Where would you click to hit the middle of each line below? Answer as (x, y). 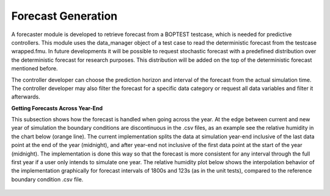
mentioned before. (35, 69)
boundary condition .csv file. (47, 179)
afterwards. (26, 97)
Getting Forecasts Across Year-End (57, 108)
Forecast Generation (64, 16)
